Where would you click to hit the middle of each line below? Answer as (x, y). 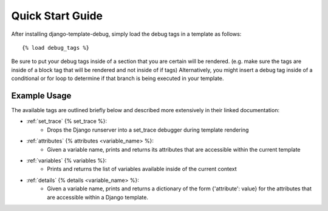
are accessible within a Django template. (98, 197)
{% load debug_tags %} (56, 48)
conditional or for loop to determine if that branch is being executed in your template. (118, 78)
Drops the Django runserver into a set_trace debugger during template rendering (148, 130)
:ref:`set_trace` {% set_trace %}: (67, 121)
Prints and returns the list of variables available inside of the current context (142, 169)
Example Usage (41, 95)
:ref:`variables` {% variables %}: (67, 160)
